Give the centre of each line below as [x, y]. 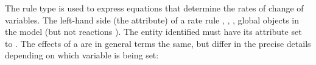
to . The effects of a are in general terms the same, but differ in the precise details [158, 43]
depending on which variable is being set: [82, 55]
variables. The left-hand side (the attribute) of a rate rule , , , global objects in [152, 20]
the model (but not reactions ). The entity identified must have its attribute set [153, 32]
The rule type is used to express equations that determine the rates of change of [154, 8]
